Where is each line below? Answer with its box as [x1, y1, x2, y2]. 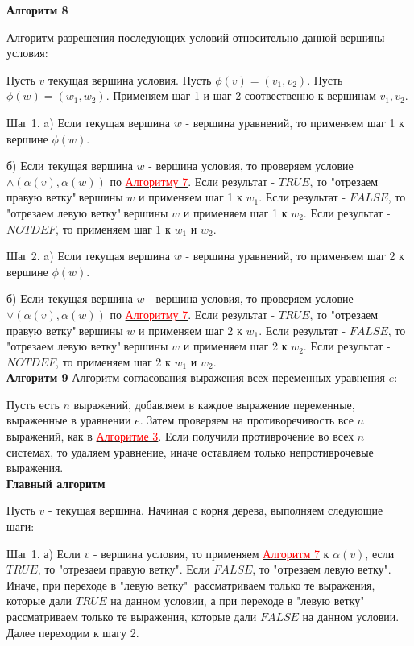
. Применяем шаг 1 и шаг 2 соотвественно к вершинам [106, 87, 376, 104]
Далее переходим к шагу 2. [6, 623, 139, 640]
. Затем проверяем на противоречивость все [139, 412, 354, 429]
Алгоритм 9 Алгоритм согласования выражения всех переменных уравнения [6, 369, 385, 386]
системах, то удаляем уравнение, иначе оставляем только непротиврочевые [6, 443, 374, 460]
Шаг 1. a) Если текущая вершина [6, 114, 171, 130]
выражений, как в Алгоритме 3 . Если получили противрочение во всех [6, 428, 354, 445]
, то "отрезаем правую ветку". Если [37, 561, 210, 578]
